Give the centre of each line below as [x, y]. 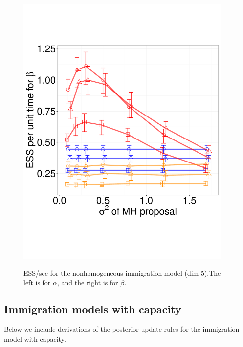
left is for [37, 282]
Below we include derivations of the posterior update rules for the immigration [122, 329]
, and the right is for [88, 282]
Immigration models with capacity [93, 309]
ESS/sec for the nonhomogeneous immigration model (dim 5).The [122, 273]
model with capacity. [35, 339]
